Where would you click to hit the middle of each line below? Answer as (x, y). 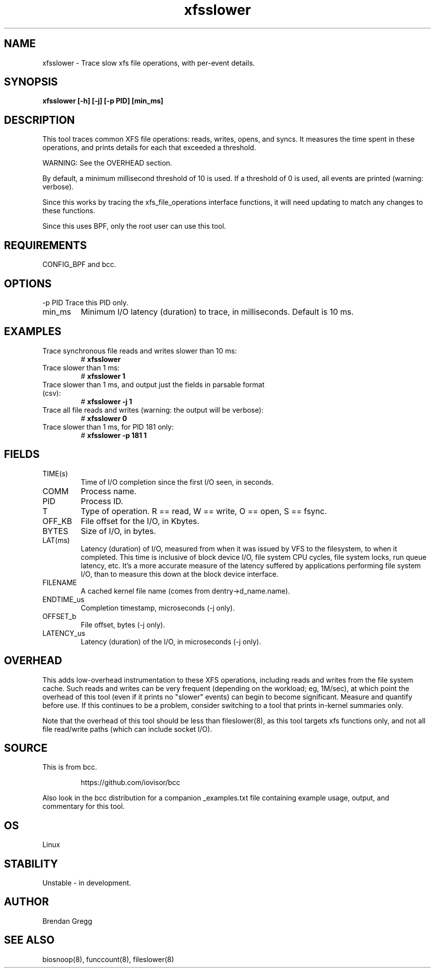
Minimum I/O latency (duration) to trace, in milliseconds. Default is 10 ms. (217, 311)
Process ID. (102, 501)
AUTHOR (27, 902)
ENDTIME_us (63, 599)
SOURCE (26, 748)
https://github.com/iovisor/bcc (130, 783)
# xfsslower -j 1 (106, 401)
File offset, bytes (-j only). (123, 624)
